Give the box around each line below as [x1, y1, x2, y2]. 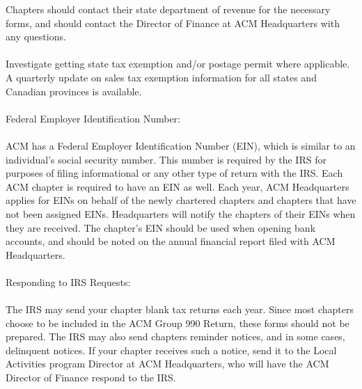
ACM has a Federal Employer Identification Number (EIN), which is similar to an [6, 138, 356, 152]
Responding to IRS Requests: [6, 274, 131, 289]
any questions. [6, 29, 66, 44]
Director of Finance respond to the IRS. [6, 370, 176, 385]
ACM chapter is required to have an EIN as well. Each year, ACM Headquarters [6, 179, 349, 193]
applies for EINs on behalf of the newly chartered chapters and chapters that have [6, 193, 356, 207]
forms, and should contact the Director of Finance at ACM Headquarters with [6, 15, 340, 30]
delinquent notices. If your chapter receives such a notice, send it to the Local [6, 342, 337, 357]
